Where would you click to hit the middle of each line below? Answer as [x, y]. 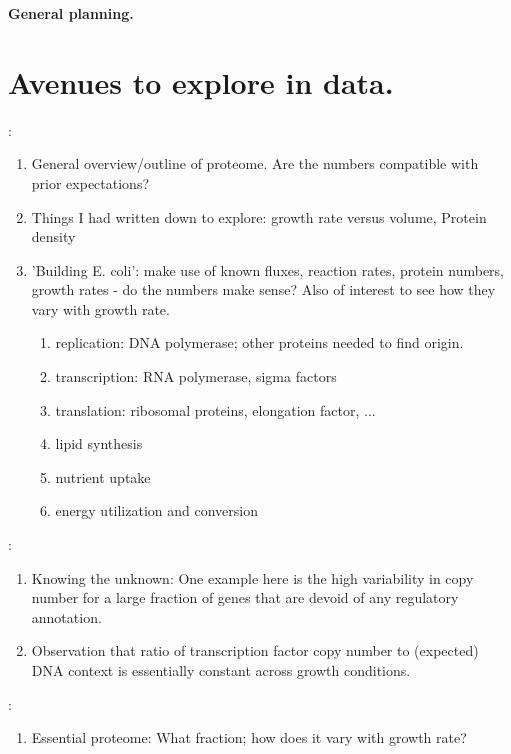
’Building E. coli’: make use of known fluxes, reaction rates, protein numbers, [268, 269]
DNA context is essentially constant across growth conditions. [221, 670]
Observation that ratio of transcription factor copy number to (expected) [255, 650]
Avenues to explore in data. [201, 81]
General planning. [71, 13]
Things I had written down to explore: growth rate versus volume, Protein [259, 216]
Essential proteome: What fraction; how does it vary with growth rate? [249, 737]
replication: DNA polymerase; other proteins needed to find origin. [259, 342]
